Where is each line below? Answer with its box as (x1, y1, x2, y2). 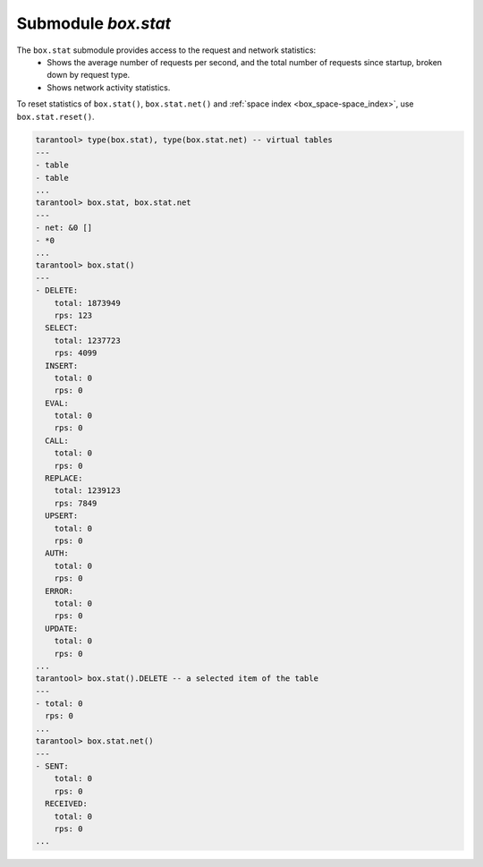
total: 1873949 (54, 298, 121, 308)
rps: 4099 (54, 348, 97, 358)
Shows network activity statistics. (47, 81, 171, 93)
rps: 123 (54, 310, 93, 320)
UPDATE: (45, 623, 79, 633)
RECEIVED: (45, 799, 89, 809)
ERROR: (45, 586, 74, 596)
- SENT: (35, 761, 69, 771)
